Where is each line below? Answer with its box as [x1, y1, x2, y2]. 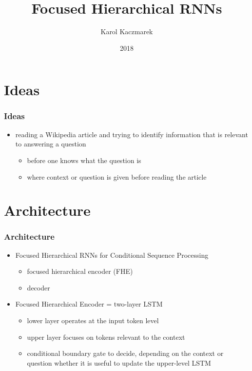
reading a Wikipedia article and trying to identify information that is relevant [15, 129, 248, 139]
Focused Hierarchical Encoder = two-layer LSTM [15, 299, 163, 309]
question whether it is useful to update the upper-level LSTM [27, 357, 211, 368]
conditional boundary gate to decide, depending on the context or [27, 348, 224, 358]
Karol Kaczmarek [100, 26, 153, 37]
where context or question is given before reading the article [27, 171, 207, 182]
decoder [27, 282, 50, 292]
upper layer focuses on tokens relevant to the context [27, 331, 185, 342]
